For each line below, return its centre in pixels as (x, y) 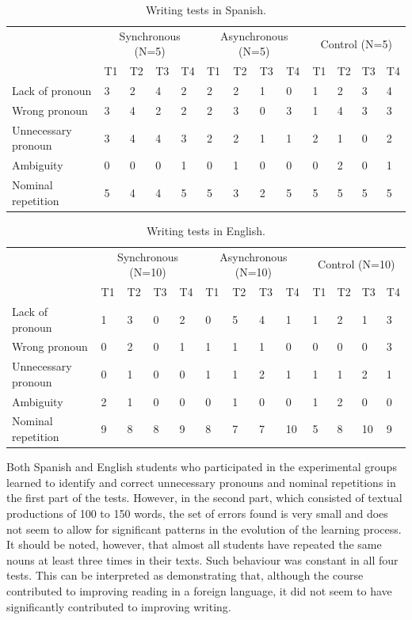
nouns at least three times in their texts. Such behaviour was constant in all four (202, 559)
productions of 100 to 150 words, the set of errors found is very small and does (197, 513)
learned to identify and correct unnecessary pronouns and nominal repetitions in (201, 482)
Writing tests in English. (206, 230)
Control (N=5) (356, 43)
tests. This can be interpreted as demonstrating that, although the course (185, 575)
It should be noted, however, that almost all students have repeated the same (194, 544)
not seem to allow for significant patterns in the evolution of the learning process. (204, 529)
